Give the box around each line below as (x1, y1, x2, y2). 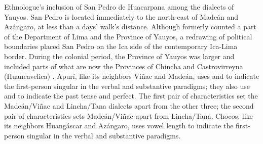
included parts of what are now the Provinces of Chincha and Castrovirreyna (4, 61, 243, 71)
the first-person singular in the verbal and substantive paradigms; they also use (4, 80, 250, 91)
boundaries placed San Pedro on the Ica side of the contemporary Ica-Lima (4, 41, 238, 52)
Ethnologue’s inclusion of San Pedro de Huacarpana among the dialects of (4, 2, 234, 12)
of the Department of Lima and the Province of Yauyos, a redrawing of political (4, 31, 252, 41)
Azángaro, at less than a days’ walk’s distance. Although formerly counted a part (4, 21, 256, 32)
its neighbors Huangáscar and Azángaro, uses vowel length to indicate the (4, 120, 234, 131)
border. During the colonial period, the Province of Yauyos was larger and (4, 51, 235, 61)
